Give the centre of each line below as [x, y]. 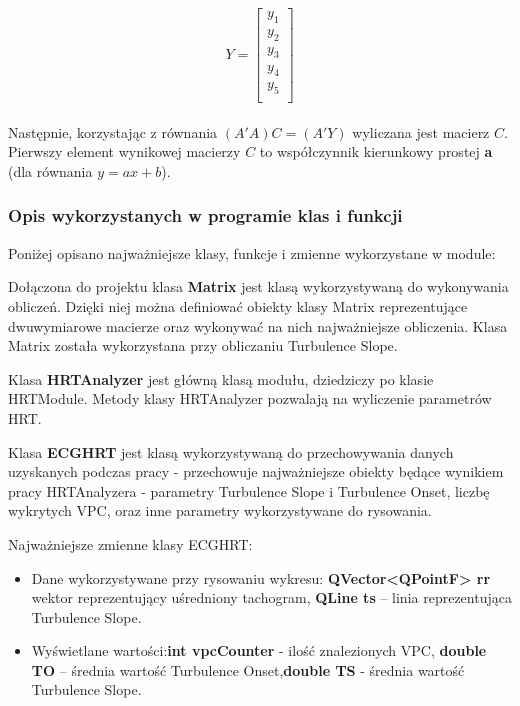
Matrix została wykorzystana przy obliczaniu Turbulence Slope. [203, 345]
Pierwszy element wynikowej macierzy [124, 151]
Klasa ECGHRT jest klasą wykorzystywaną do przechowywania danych [231, 451]
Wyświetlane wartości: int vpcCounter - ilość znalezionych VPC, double [259, 650]
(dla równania [50, 170]
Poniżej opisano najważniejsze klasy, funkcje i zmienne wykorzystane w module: [252, 252]
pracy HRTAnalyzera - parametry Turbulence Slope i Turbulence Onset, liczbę [249, 490]
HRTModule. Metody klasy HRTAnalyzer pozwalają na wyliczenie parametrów [250, 398]
